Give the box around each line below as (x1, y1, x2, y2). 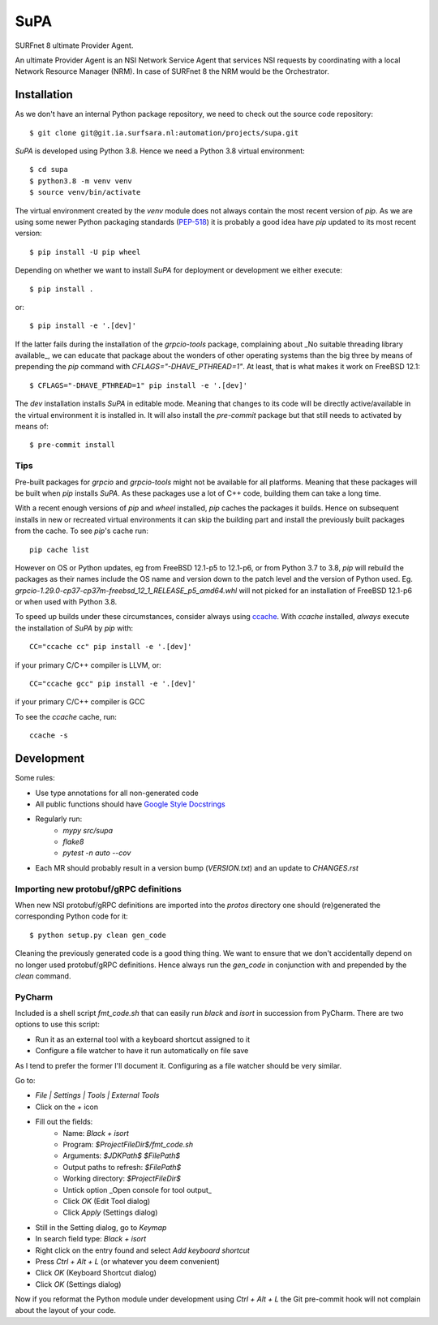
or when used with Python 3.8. (15, 597, 118, 607)
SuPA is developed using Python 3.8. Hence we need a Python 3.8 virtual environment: (15, 146, 305, 156)
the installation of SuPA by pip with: (15, 623, 134, 633)
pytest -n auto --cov (62, 848, 131, 858)
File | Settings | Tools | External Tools (35, 1091, 160, 1100)
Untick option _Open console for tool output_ (62, 1185, 213, 1194)
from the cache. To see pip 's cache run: (15, 526, 149, 536)
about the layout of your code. (15, 1306, 117, 1315)
